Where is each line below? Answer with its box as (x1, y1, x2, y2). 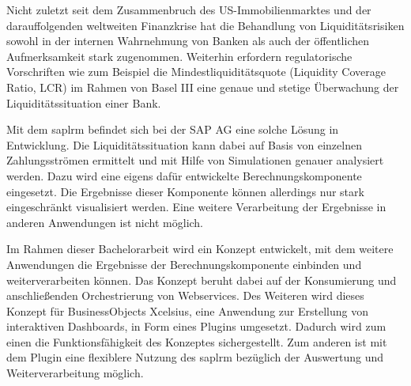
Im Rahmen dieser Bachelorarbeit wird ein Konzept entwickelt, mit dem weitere (6, 240, 394, 257)
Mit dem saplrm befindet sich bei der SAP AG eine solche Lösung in (6, 121, 339, 138)
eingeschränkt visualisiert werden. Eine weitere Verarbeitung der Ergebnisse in (6, 199, 386, 215)
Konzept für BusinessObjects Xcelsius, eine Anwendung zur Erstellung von (6, 302, 368, 319)
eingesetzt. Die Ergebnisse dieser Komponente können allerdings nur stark (6, 183, 364, 199)
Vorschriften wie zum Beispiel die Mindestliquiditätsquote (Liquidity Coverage (6, 63, 386, 80)
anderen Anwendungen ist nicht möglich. (6, 214, 204, 230)
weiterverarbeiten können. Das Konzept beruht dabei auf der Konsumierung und (6, 271, 397, 288)
